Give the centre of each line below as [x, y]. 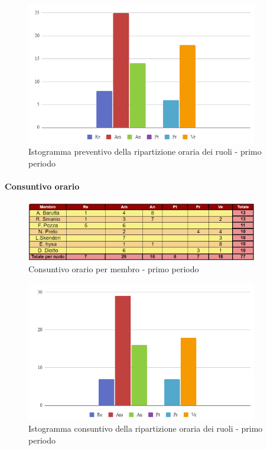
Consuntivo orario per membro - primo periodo [114, 268]
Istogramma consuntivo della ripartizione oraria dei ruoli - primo [146, 428]
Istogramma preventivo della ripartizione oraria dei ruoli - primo [145, 151]
